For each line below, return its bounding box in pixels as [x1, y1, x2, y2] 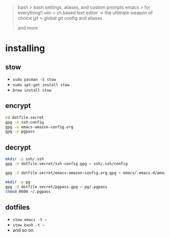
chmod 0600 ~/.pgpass [5, 189, 51, 194]
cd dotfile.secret [5, 115, 44, 120]
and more [17, 25, 38, 31]
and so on [12, 227, 34, 233]
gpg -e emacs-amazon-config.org [5, 124, 73, 130]
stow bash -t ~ [12, 223, 45, 228]
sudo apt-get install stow [12, 83, 70, 88]
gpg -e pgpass [5, 129, 35, 134]
